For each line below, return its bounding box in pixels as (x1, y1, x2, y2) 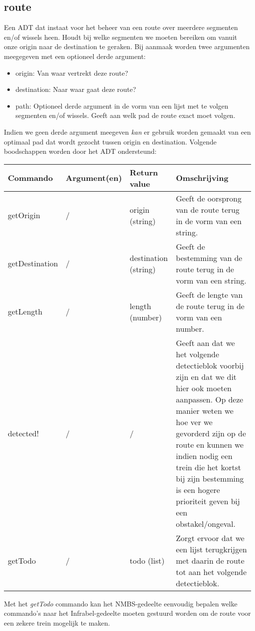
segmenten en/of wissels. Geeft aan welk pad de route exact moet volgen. (15, 110, 235, 120)
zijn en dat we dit (176, 371, 237, 382)
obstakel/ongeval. (176, 517, 236, 529)
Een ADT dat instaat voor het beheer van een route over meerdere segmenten (4, 22, 238, 32)
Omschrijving (176, 172, 229, 184)
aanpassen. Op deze (176, 393, 243, 405)
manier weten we (176, 404, 234, 416)
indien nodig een (176, 450, 232, 461)
